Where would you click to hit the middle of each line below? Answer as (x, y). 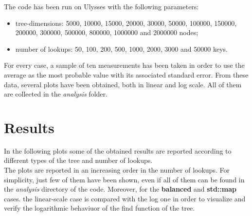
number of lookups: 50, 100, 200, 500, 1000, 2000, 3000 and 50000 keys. (121, 49)
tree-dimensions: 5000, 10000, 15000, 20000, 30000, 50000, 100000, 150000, (126, 23)
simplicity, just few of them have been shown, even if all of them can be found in (124, 179)
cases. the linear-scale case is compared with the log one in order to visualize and (125, 198)
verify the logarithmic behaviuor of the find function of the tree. (99, 208)
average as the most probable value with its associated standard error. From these (126, 74)
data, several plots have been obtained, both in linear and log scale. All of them (123, 84)
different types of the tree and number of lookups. (78, 160)
